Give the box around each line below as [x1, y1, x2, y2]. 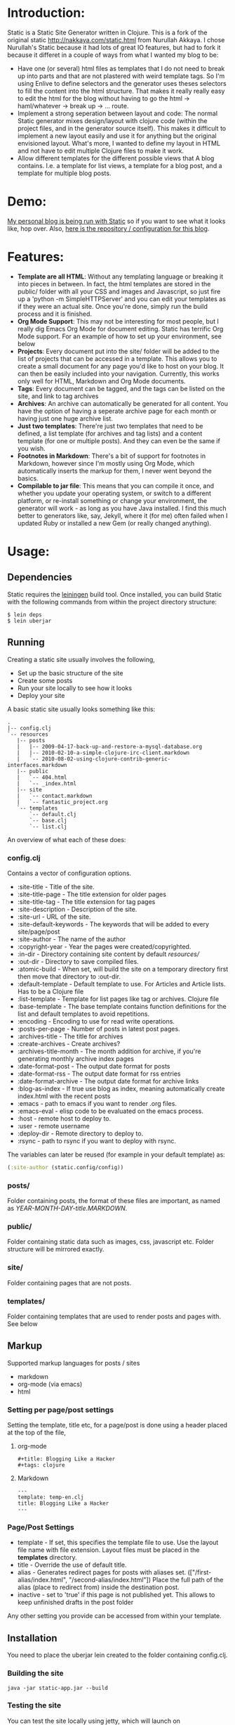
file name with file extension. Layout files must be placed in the [17, 1546, 200, 1554]
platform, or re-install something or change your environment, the [17, 496, 208, 504]
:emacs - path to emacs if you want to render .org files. [17, 1099, 177, 1107]
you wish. [17, 444, 46, 452]
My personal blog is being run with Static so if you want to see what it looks [7, 217, 226, 225]
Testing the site [7, 1700, 62, 1710]
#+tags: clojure [17, 1462, 65, 1469]
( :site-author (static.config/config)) [7, 1164, 124, 1171]
